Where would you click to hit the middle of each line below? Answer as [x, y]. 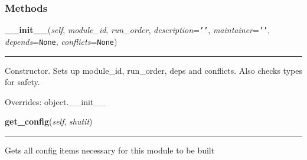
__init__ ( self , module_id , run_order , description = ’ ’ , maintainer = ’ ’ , [138, 30]
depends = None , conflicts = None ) [61, 41]
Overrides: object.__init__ [55, 101]
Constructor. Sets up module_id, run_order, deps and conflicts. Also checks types [153, 70]
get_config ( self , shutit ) [49, 121]
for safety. [22, 82]
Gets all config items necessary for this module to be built [110, 150]
